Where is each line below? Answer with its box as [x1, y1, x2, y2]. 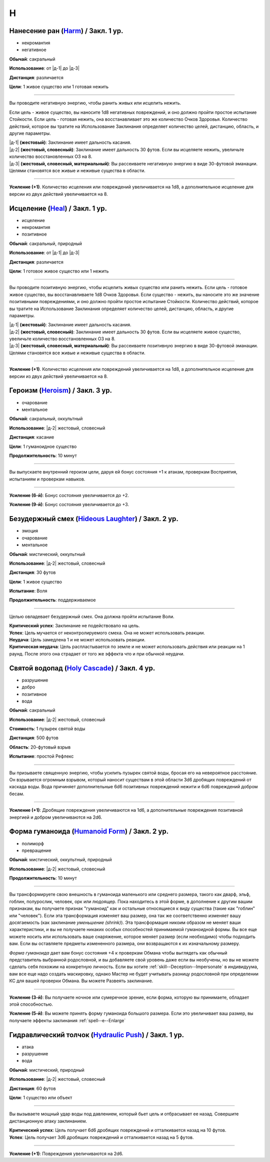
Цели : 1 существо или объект [9, 1094, 72, 1100]
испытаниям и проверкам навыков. [9, 476, 85, 482]
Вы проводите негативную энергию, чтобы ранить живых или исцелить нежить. [9, 100, 181, 106]
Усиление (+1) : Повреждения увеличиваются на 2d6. [9, 1150, 123, 1156]
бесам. [9, 791, 24, 797]
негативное [21, 47, 47, 53]
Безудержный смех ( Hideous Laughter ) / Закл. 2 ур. [9, 515, 178, 523]
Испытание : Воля [9, 588, 47, 594]
